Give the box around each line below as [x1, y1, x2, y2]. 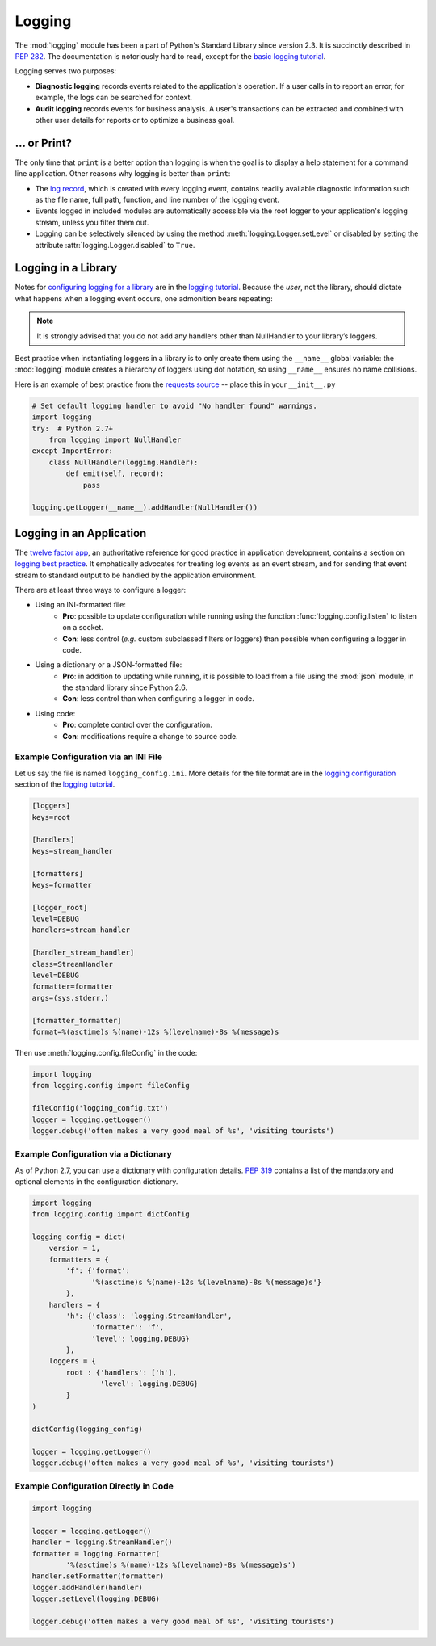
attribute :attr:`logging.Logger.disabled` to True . [35, 240, 195, 250]
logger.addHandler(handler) [31, 1583, 143, 1592]
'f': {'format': [65, 1266, 131, 1275]
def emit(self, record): [65, 469, 165, 478]
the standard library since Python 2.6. [62, 682, 187, 692]
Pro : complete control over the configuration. [62, 720, 213, 730]
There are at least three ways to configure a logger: [15, 585, 187, 594]
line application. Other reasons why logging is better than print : [15, 169, 231, 178]
